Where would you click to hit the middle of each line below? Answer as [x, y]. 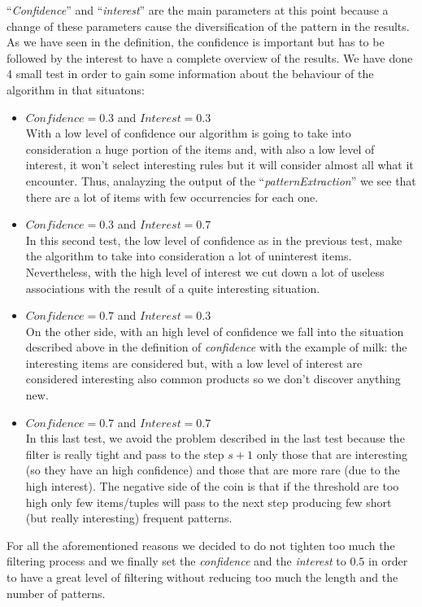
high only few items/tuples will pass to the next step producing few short [209, 502]
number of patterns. [56, 593]
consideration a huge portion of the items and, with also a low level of [200, 148]
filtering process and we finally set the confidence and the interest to [176, 561]
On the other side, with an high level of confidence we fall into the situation [215, 331]
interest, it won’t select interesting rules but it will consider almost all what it [220, 165]
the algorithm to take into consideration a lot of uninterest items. [189, 256]
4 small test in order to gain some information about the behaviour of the [190, 74]
